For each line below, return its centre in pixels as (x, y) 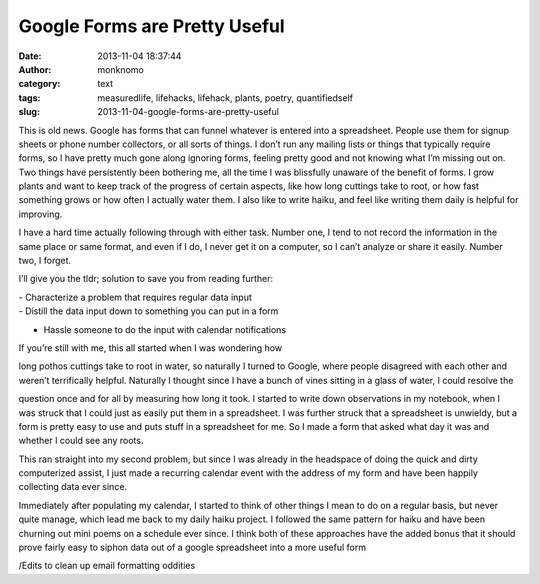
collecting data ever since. (73, 487)
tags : (29, 97)
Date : (30, 56)
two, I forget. (45, 261)
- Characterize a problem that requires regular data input (135, 297)
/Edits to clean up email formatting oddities (107, 566)
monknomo (120, 69)
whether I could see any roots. (81, 441)
